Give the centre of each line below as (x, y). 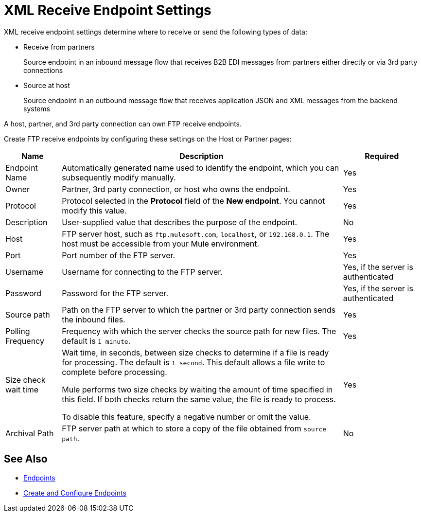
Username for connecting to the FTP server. (142, 272)
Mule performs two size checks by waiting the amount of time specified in (197, 389)
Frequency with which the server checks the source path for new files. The (199, 331)
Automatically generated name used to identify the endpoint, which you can (201, 168)
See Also (26, 459)
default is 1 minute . (96, 341)
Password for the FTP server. (115, 293)
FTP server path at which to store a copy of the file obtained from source (194, 428)
